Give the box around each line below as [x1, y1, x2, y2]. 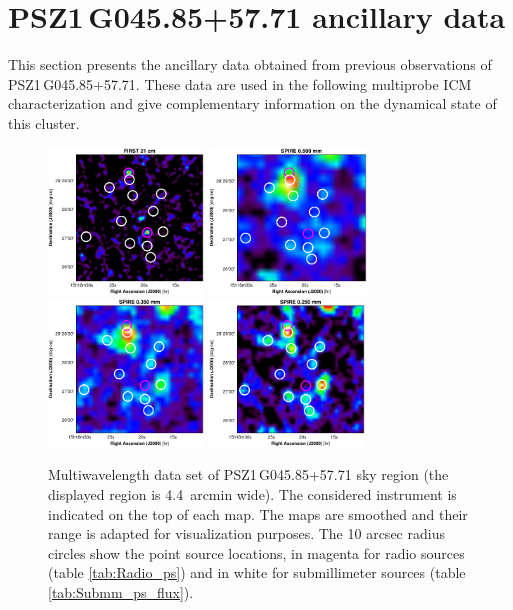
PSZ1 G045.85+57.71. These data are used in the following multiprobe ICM [8, 73, 472, 94]
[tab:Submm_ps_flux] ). [48, 582, 194, 603]
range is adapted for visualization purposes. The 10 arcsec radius [48, 523, 445, 544]
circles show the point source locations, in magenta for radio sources [48, 542, 465, 563]
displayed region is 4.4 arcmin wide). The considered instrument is [48, 484, 457, 505]
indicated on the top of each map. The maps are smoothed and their [48, 503, 468, 524]
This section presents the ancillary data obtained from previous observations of [8, 54, 492, 75]
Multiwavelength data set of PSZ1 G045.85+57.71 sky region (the [48, 464, 449, 485]
